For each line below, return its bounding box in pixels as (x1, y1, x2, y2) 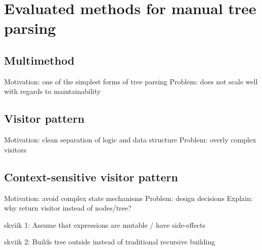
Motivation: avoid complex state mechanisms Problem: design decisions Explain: (4, 192, 253, 203)
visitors (4, 144, 27, 155)
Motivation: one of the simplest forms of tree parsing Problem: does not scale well (4, 76, 258, 86)
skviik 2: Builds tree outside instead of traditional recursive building (4, 236, 215, 247)
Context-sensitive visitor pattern (4, 169, 178, 184)
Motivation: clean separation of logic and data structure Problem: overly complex (4, 134, 256, 145)
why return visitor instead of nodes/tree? (4, 203, 132, 213)
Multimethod (4, 52, 75, 68)
